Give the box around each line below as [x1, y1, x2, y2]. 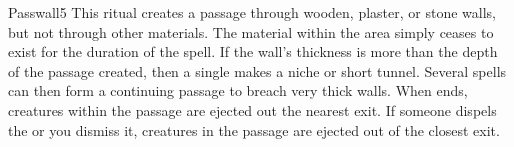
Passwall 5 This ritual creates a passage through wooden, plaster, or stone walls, [8, 2, 496, 22]
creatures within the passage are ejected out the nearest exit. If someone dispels [8, 99, 497, 120]
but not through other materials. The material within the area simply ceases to [8, 21, 494, 42]
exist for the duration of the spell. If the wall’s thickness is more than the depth [8, 41, 498, 62]
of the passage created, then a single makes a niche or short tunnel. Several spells [8, 60, 507, 81]
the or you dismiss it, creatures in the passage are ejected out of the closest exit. [8, 119, 500, 140]
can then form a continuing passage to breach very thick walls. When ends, [8, 80, 468, 101]
